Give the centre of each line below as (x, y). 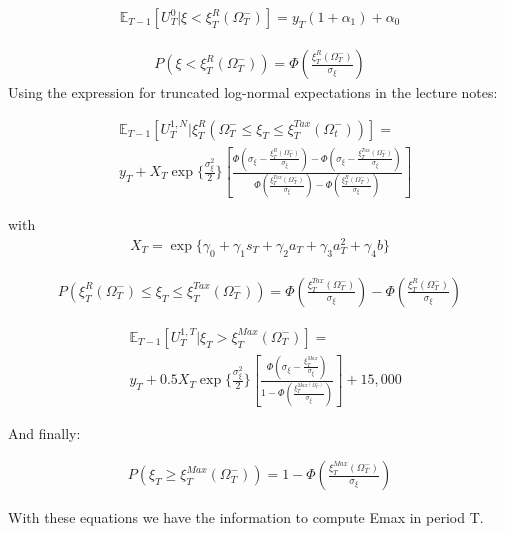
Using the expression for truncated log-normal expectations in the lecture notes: (253, 92)
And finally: (44, 432)
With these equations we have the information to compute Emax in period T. (246, 517)
